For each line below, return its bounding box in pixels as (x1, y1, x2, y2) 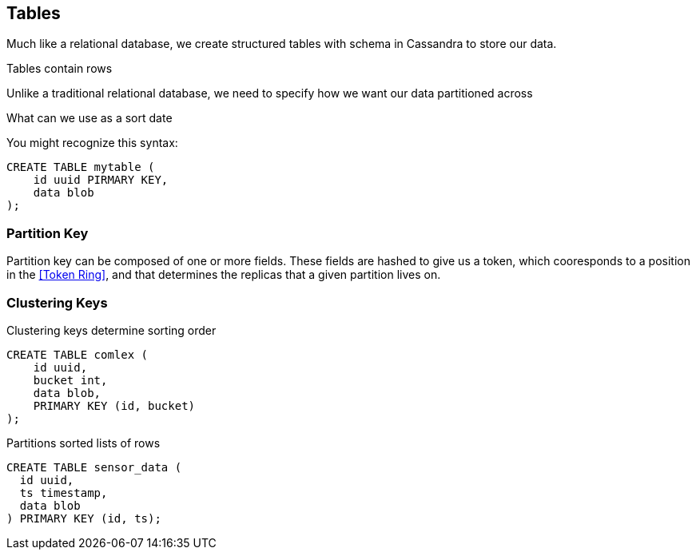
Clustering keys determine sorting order (6, 323, 217, 337)
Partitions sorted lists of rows (6, 435, 161, 450)
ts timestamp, (19, 486, 108, 499)
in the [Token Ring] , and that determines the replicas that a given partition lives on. (6, 268, 441, 282)
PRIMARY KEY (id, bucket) (33, 399, 196, 412)
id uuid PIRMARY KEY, (33, 173, 169, 187)
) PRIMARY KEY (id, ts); (6, 511, 161, 525)
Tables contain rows (6, 62, 113, 76)
